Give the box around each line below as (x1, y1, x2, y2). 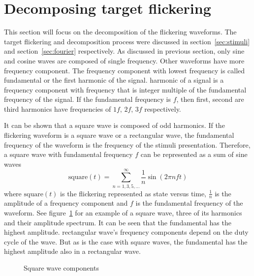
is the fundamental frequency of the (135, 198, 243, 208)
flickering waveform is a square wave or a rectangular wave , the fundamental (4, 130, 234, 140)
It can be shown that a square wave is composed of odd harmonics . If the (4, 120, 225, 130)
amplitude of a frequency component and (4, 198, 128, 208)
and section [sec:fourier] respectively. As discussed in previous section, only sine (4, 46, 245, 56)
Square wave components (24, 262, 99, 273)
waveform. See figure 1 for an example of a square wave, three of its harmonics (4, 207, 242, 217)
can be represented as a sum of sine (140, 149, 248, 159)
